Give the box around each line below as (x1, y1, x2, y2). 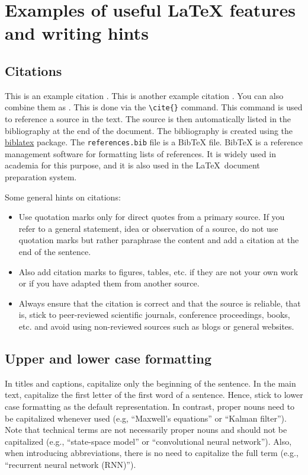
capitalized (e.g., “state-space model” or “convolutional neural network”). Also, (5, 435, 292, 447)
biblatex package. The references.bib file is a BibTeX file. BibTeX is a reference (5, 136, 303, 148)
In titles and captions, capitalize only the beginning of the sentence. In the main (5, 377, 296, 389)
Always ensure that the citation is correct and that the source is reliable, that (18, 297, 301, 309)
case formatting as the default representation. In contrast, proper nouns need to (5, 400, 295, 412)
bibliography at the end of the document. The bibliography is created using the (5, 124, 293, 136)
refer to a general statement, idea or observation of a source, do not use (18, 222, 278, 234)
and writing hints (5, 21, 149, 45)
